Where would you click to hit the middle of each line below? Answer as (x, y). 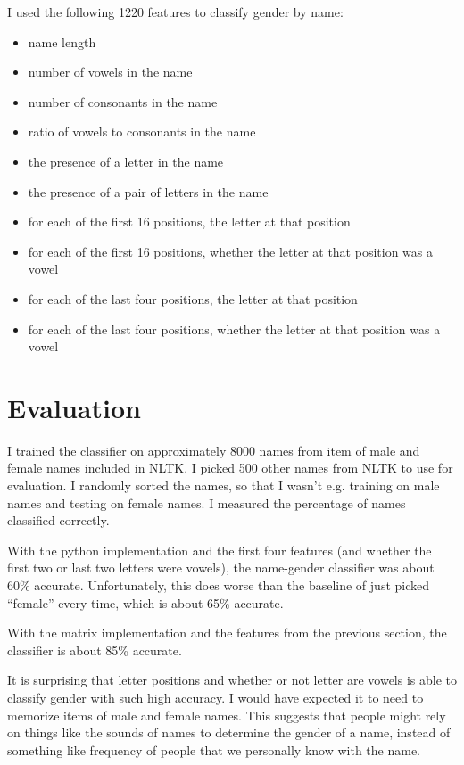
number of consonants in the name (123, 101)
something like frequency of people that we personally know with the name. (214, 749)
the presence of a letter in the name (126, 161)
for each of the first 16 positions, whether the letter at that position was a (230, 251)
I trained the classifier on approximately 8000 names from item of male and (214, 450)
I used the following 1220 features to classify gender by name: (175, 12)
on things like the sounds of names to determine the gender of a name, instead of (229, 732)
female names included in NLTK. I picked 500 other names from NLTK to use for (230, 468)
